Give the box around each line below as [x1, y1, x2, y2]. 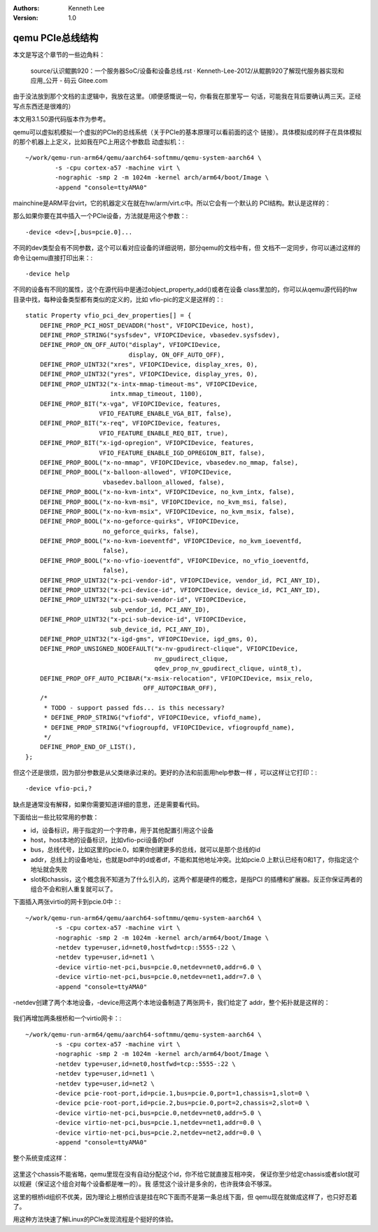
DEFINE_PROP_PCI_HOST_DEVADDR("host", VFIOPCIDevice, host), [39, 321, 255, 329]
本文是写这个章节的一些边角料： [13, 50, 105, 59]
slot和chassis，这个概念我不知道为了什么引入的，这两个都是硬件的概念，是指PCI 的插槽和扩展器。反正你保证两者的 [30, 875, 363, 883]
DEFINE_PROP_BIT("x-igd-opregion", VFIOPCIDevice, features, [39, 439, 255, 447]
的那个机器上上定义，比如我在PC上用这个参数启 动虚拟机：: [13, 137, 185, 146]
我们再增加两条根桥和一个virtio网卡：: [13, 1014, 122, 1022]
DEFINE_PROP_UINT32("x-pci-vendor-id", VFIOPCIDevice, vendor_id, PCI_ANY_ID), [39, 576, 321, 584]
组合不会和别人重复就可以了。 [30, 884, 117, 893]
